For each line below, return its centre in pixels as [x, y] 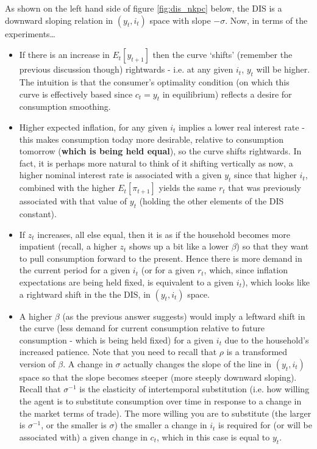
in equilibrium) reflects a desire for [227, 94]
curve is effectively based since [76, 94]
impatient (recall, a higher [68, 246]
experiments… [30, 33]
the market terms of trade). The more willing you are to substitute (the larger [165, 413]
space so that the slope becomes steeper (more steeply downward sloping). [158, 377]
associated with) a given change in [83, 436]
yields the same [187, 188]
